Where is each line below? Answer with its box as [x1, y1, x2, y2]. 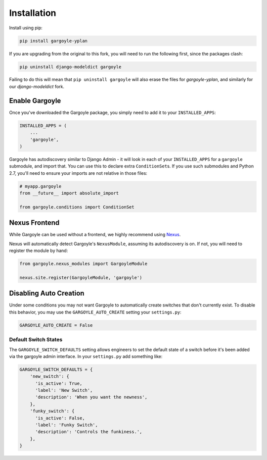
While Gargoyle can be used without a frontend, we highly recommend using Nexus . [9, 232, 181, 238]
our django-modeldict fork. [9, 83, 64, 89]
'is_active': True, [35, 380, 83, 386]
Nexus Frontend [9, 218, 60, 227]
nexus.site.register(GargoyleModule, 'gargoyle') [19, 275, 142, 280]
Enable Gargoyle [9, 97, 61, 105]
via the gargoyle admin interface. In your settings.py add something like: [9, 353, 163, 359]
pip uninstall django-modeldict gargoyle [19, 64, 122, 69]
